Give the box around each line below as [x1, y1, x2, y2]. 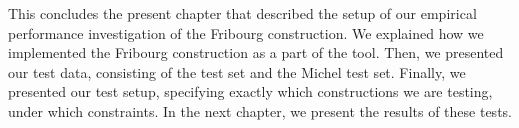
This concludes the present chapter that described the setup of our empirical [8, 3, 477, 23]
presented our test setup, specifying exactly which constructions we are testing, [8, 81, 493, 102]
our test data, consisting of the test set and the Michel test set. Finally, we [8, 61, 466, 82]
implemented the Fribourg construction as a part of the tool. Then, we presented [8, 42, 504, 63]
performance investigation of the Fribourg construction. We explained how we [8, 22, 484, 43]
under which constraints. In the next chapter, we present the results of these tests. [8, 100, 512, 121]
